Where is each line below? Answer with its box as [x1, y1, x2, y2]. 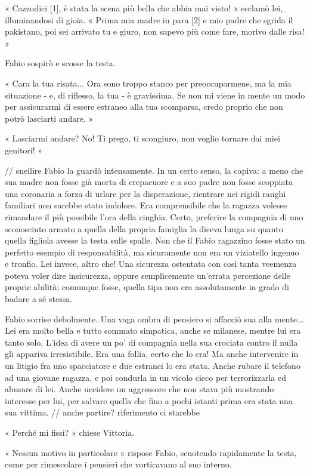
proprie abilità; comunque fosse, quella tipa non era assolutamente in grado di [5, 281, 289, 293]
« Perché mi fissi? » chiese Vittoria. [5, 426, 135, 438]
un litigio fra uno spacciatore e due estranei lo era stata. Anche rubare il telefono [5, 359, 300, 372]
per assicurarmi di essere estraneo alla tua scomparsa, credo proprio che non [5, 100, 283, 113]
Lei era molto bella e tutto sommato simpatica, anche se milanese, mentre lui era [5, 324, 301, 337]
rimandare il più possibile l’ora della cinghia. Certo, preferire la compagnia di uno [5, 210, 303, 223]
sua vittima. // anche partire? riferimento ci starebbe [5, 406, 200, 418]
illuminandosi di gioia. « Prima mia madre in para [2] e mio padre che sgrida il [5, 13, 293, 26]
